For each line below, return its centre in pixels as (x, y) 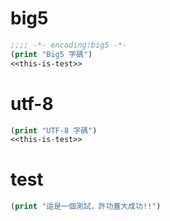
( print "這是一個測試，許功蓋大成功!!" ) (86, 207)
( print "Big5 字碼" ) (51, 54)
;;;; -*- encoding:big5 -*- (69, 45)
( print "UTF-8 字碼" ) (54, 130)
